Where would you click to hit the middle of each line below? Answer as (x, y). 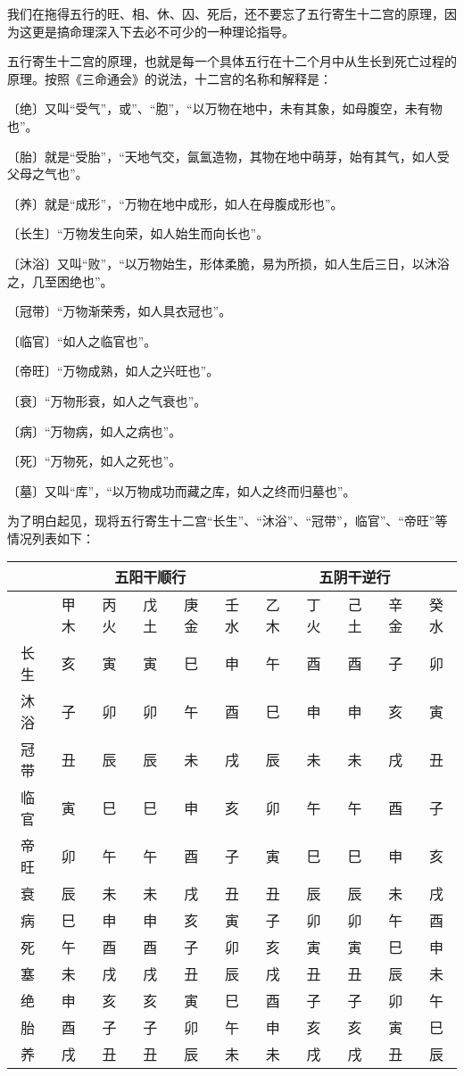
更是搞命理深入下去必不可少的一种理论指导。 (163, 31)
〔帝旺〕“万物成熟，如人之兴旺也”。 (113, 371)
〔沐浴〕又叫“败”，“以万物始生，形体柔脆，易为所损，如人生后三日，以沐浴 (228, 263)
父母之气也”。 (48, 174)
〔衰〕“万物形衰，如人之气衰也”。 (107, 400)
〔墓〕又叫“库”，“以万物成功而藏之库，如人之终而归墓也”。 (182, 490)
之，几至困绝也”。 (60, 281)
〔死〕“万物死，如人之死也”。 (95, 461)
